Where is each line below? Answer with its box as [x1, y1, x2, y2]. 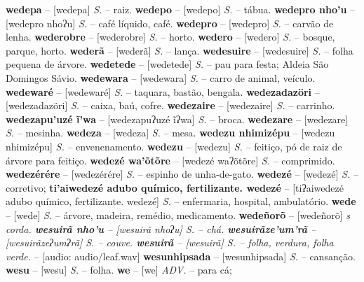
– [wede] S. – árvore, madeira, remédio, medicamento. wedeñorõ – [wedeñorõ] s [6, 207, 351, 222]
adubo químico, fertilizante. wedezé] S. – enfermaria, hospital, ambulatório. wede [6, 194, 356, 209]
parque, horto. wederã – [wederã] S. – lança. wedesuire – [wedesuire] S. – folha [6, 43, 353, 57]
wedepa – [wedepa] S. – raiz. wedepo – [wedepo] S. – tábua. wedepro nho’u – [6, 2, 356, 16]
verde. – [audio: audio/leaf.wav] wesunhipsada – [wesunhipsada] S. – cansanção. [6, 248, 356, 263]
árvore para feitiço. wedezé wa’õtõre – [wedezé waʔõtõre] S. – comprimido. [6, 153, 335, 167]
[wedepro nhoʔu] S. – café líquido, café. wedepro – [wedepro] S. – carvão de [6, 15, 334, 30]
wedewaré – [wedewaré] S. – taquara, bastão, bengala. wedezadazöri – [6, 84, 320, 99]
